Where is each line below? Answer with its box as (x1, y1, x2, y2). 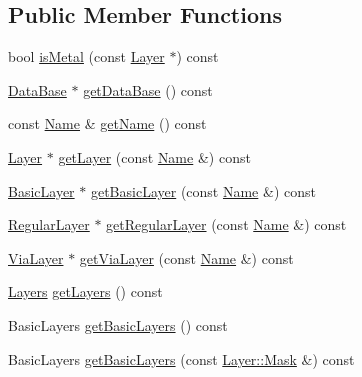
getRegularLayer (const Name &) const (106, 214, 347, 235)
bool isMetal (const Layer (8, 46, 165, 67)
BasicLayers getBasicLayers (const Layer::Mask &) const (8, 348, 355, 369)
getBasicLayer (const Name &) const (90, 180, 316, 201)
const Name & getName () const (8, 113, 207, 134)
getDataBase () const (83, 79, 213, 100)
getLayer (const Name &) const (58, 146, 251, 167)
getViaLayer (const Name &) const (79, 247, 294, 268)
